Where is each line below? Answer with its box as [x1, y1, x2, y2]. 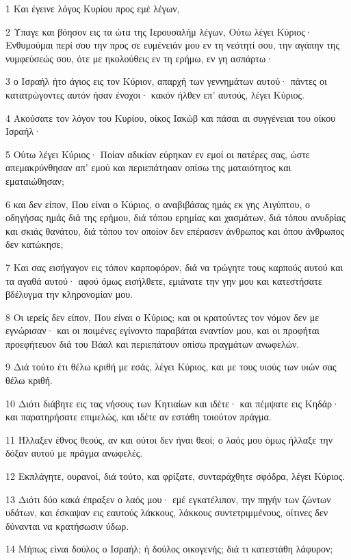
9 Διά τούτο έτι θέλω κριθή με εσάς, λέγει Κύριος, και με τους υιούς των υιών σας [5, 359, 337, 374]
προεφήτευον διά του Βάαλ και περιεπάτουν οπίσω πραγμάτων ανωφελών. [5, 336, 300, 351]
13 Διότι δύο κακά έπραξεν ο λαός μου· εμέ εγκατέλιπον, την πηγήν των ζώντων [5, 492, 331, 506]
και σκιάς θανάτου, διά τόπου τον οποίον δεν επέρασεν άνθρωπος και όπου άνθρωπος [5, 223, 344, 238]
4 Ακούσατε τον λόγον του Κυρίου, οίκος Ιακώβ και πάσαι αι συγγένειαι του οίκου [5, 110, 336, 125]
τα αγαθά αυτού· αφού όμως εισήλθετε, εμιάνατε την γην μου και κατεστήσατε [5, 273, 322, 288]
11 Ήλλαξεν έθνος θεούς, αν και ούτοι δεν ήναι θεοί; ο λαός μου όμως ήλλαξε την [5, 432, 333, 446]
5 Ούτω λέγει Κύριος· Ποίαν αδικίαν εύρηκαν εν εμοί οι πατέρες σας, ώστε [5, 147, 310, 161]
